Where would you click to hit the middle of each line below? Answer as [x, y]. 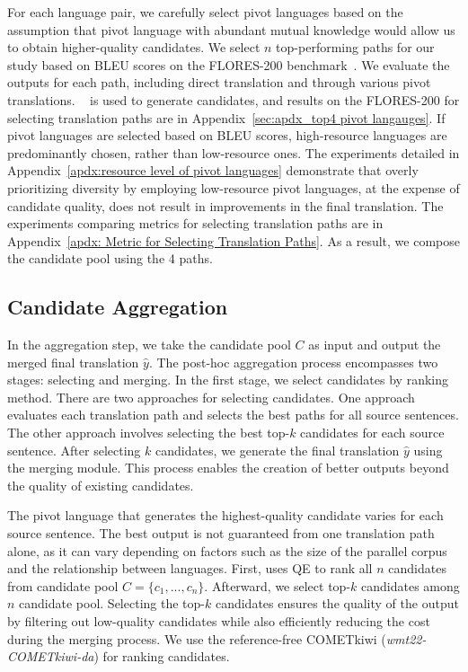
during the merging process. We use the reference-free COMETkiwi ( [197, 638]
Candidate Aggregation [118, 307]
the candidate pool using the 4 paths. [110, 258]
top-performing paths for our [355, 47]
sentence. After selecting [74, 450]
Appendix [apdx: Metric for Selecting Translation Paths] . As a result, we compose [234, 240]
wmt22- [406, 638]
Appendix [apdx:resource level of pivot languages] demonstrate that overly [213, 170]
